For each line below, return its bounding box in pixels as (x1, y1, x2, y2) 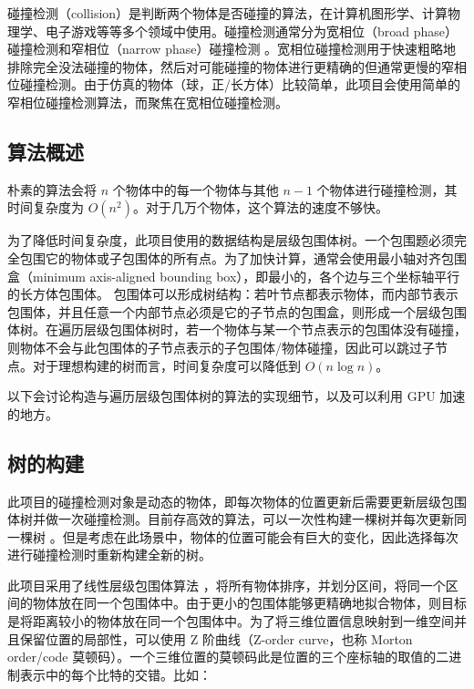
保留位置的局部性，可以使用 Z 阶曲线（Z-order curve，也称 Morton (19, 629, 413, 648)
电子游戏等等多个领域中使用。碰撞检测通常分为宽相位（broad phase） (45, 21, 459, 40)
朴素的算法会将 (7, 180, 97, 199)
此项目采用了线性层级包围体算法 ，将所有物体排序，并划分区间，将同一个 (7, 575, 446, 594)
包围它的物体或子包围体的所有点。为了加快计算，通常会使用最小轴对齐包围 (19, 248, 467, 267)
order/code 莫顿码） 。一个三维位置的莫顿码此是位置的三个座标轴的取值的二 (7, 647, 449, 666)
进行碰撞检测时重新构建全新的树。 (7, 545, 211, 564)
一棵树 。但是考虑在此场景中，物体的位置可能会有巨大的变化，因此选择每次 (7, 527, 459, 546)
